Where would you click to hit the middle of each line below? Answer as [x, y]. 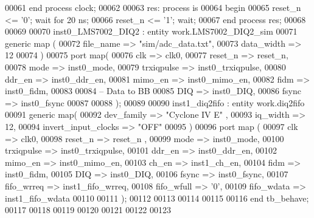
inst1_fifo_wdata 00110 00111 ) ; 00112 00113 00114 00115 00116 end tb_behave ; [157, 198]
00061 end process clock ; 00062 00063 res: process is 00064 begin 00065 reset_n [153, 7]
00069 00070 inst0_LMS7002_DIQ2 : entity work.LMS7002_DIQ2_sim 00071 [151, 31]
